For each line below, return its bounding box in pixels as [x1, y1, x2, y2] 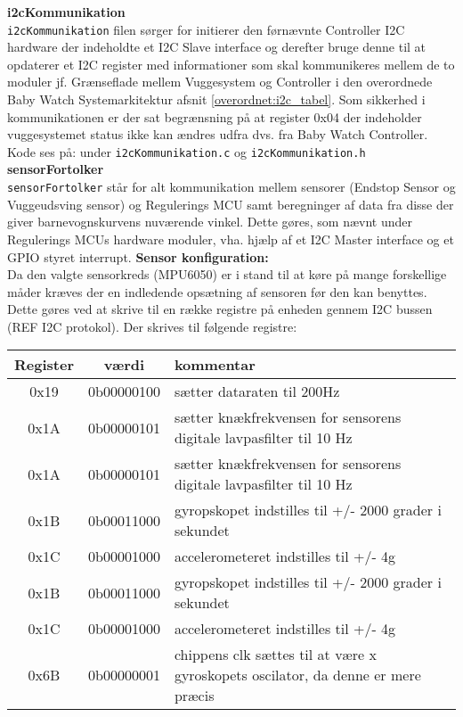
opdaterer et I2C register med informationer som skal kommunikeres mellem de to [7, 54, 455, 73]
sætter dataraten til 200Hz [174, 381, 340, 402]
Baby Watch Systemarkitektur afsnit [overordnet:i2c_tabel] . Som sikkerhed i [7, 90, 426, 109]
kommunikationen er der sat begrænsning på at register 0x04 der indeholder [7, 107, 422, 126]
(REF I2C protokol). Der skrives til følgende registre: [7, 317, 297, 335]
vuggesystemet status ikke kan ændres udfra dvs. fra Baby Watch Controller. [7, 125, 428, 144]
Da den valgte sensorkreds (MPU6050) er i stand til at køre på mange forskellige [7, 265, 447, 284]
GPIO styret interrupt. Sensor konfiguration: [7, 247, 269, 266]
